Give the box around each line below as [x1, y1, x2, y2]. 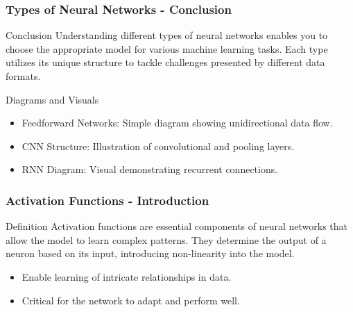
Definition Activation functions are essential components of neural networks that [6, 219, 348, 233]
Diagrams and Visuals [6, 92, 99, 106]
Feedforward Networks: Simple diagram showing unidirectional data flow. [21, 115, 333, 130]
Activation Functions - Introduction [6, 191, 209, 208]
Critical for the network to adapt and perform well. [21, 293, 240, 307]
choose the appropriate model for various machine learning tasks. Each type [6, 41, 328, 56]
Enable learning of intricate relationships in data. [21, 269, 232, 284]
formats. [6, 69, 41, 83]
